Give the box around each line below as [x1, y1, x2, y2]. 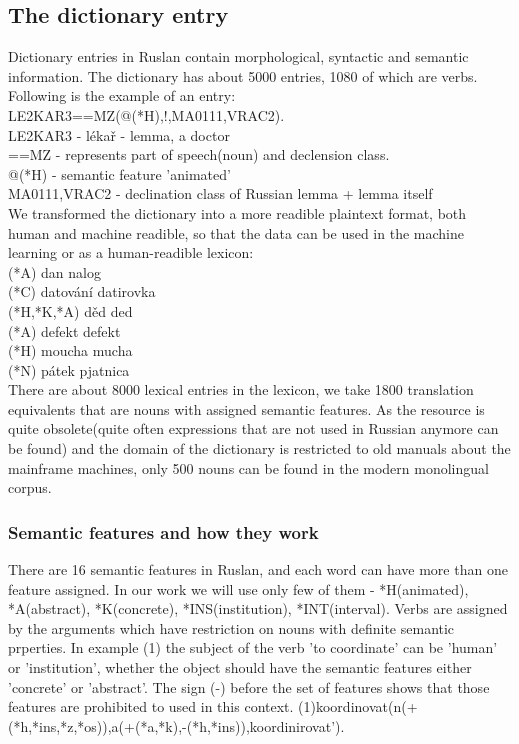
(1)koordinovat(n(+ [298, 696, 418, 717]
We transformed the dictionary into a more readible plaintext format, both [8, 202, 467, 223]
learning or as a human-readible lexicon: [8, 242, 254, 263]
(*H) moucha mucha [8, 340, 133, 361]
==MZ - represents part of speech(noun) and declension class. [8, 144, 390, 165]
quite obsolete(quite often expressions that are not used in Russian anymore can [8, 418, 499, 439]
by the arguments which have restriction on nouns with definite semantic [8, 617, 455, 638]
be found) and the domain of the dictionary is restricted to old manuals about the [8, 438, 511, 459]
